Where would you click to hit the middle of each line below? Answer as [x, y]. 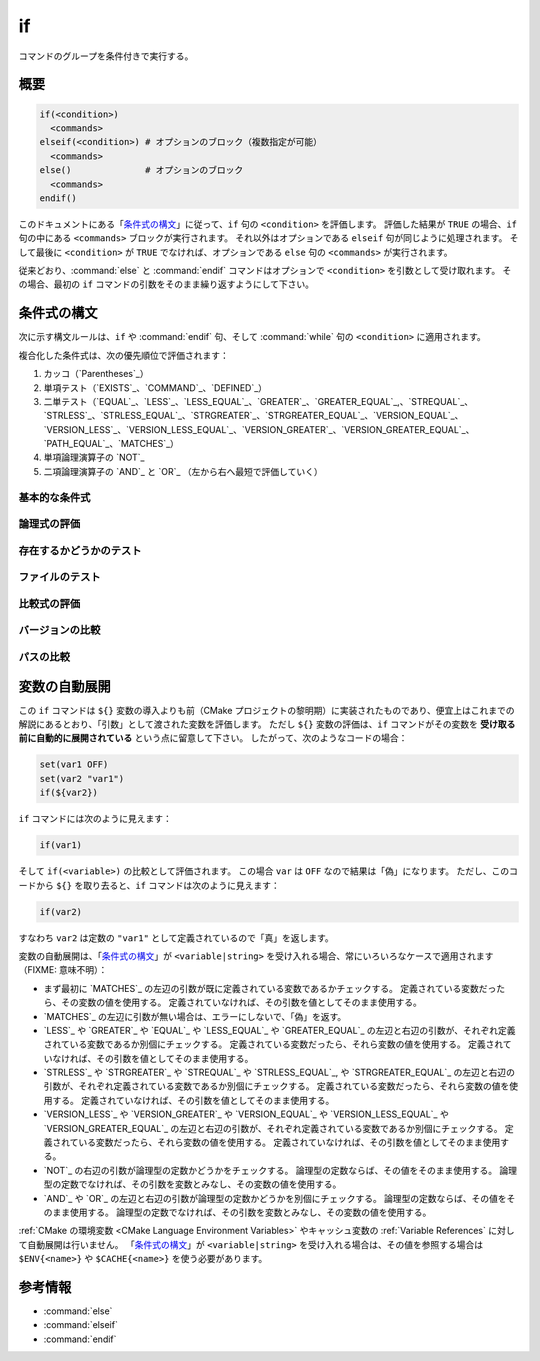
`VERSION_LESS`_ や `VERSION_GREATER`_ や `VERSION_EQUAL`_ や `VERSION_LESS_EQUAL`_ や [246, 1114]
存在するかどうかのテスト [80, 550]
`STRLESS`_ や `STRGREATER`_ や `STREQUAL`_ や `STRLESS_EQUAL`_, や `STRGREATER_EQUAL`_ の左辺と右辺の [279, 1072]
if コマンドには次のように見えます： [95, 819]
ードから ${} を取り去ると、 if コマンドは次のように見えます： [149, 885]
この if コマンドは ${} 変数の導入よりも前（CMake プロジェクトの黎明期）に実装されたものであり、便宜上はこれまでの [266, 710]
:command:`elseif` [81, 1325]
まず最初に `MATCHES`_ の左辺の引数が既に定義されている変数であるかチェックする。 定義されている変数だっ [270, 988]
